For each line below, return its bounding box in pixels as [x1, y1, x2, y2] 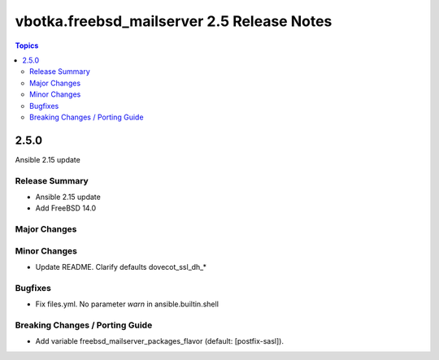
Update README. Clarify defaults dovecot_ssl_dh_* [35, 262, 207, 272]
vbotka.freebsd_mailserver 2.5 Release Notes [15, 12, 333, 30]
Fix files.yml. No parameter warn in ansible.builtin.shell [35, 299, 219, 309]
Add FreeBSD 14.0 [35, 203, 97, 213]
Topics [15, 41, 39, 50]
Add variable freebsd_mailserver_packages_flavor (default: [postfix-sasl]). [35, 336, 285, 346]
